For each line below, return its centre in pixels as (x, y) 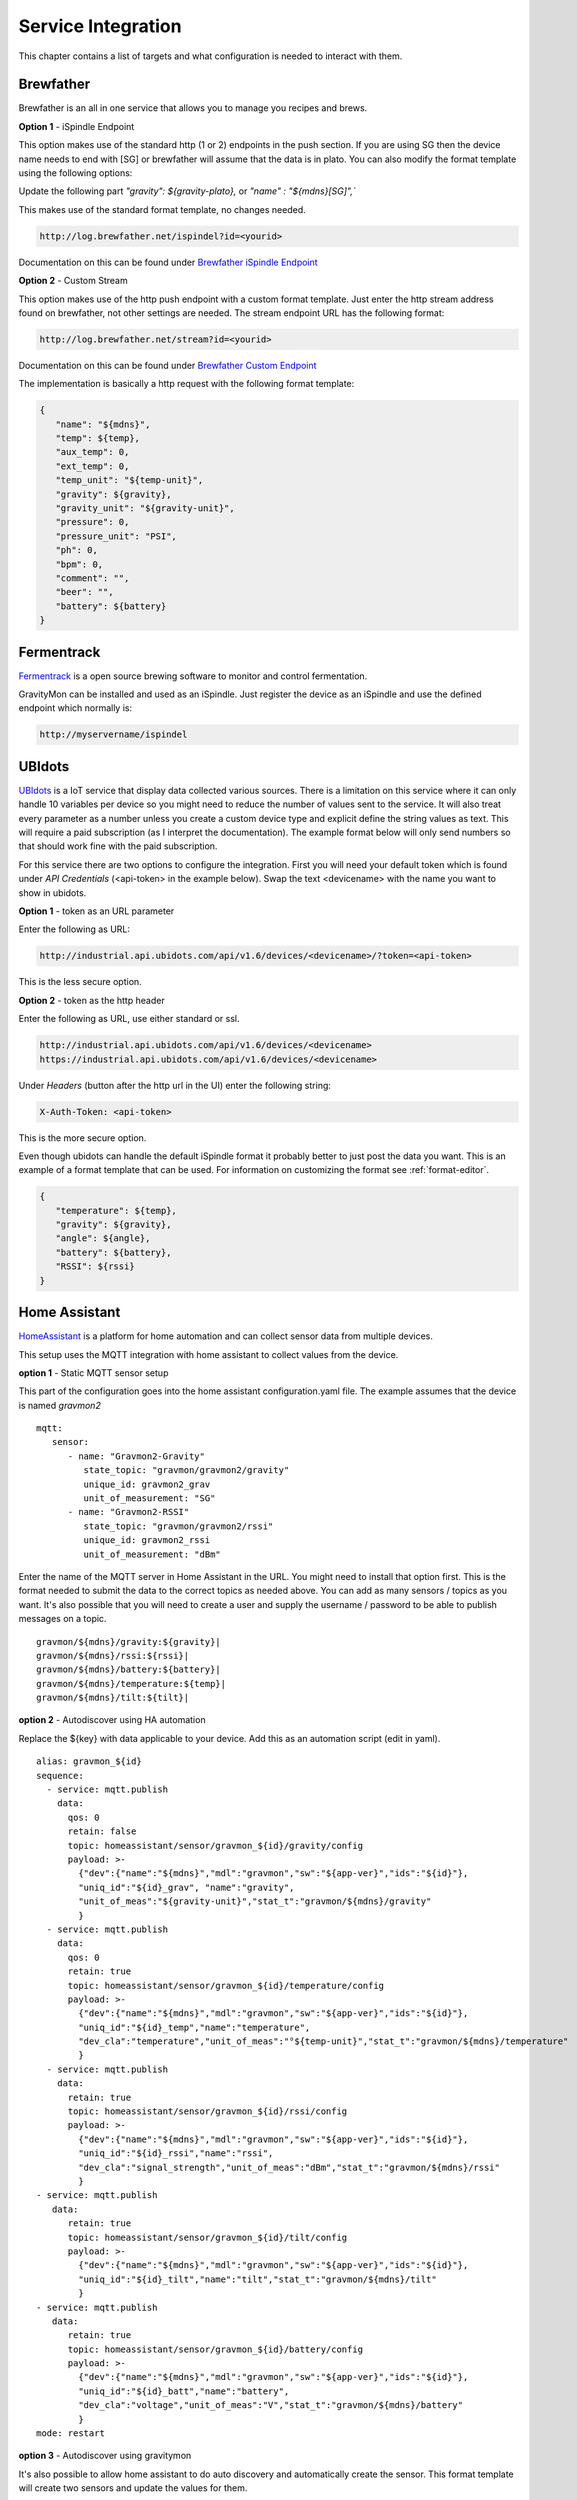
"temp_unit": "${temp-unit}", (129, 480)
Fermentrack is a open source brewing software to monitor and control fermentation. (193, 676)
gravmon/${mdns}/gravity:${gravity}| (129, 1641)
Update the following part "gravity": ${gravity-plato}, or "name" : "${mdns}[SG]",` (187, 191)
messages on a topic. (62, 1619)
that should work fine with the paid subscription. (118, 846)
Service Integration (100, 26)
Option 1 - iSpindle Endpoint (76, 126)
